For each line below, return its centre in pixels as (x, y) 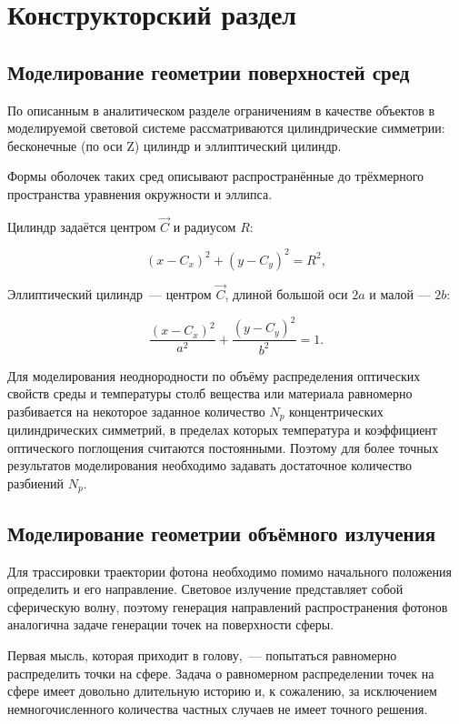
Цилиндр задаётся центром (82, 226)
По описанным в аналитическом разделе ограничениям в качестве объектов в (221, 110)
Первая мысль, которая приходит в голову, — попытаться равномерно (202, 655)
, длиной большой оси (286, 294)
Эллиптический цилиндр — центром (110, 294)
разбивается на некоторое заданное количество (136, 411)
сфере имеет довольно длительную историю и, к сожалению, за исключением (222, 691)
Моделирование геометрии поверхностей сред (209, 71)
